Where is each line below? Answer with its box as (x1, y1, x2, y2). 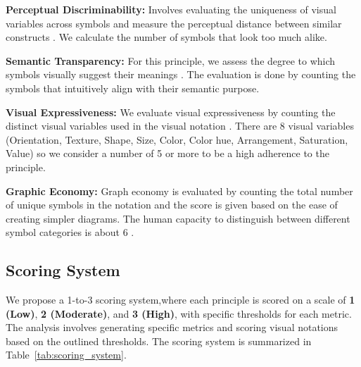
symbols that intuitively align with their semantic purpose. (6, 80, 260, 95)
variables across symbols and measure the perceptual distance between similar (6, 15, 342, 30)
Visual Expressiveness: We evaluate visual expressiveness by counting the (6, 104, 336, 119)
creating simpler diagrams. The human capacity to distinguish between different (6, 211, 350, 225)
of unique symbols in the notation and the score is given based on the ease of (6, 197, 338, 212)
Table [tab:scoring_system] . (6, 347, 127, 362)
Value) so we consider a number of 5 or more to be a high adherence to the (6, 146, 329, 161)
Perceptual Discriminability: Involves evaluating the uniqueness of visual (6, 2, 336, 16)
